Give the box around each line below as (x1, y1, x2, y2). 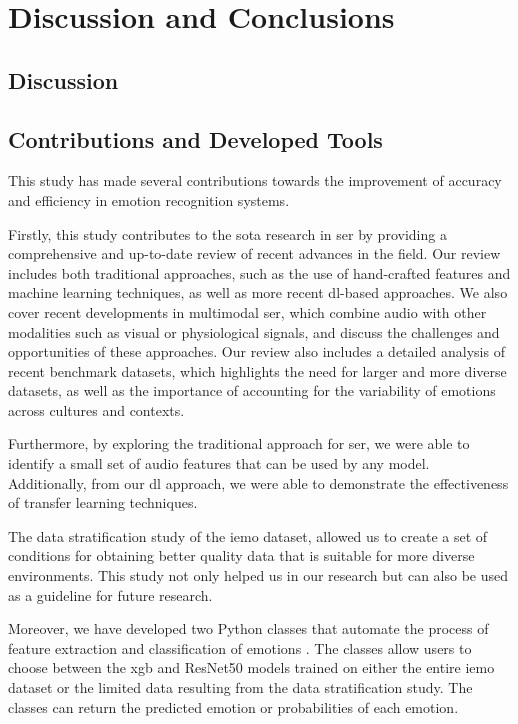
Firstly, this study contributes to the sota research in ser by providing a (8, 223, 447, 244)
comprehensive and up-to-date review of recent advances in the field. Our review (8, 243, 501, 264)
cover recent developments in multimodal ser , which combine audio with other (8, 301, 487, 322)
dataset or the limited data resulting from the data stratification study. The (8, 677, 473, 698)
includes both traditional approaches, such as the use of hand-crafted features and (8, 262, 511, 283)
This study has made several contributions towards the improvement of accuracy (8, 170, 502, 191)
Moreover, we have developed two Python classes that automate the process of (8, 618, 489, 639)
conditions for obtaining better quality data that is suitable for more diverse (8, 545, 475, 566)
